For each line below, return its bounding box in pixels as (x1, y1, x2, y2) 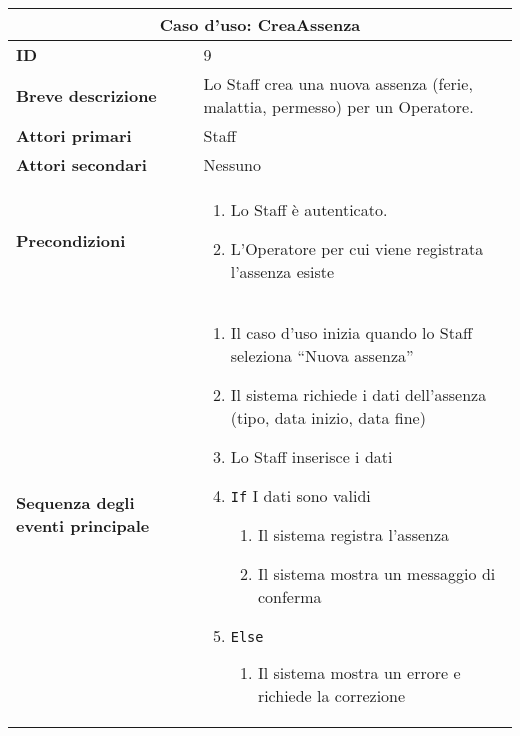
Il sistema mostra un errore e (257, 661, 461, 684)
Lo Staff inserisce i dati (230, 445, 393, 468)
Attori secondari (16, 153, 147, 176)
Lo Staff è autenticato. (230, 198, 388, 221)
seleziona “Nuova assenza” (230, 344, 414, 367)
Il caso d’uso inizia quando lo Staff (230, 321, 473, 344)
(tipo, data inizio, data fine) (230, 406, 426, 429)
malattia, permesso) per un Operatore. (203, 95, 474, 118)
